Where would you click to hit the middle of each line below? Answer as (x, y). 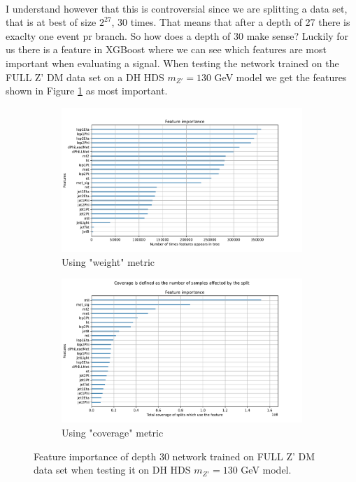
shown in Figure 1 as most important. (87, 91)
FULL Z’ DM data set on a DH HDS (85, 77)
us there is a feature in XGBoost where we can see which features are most (166, 49)
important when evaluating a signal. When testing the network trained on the (172, 63)
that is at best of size (51, 22)
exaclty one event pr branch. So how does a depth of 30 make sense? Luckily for (177, 35)
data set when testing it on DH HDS (112, 470)
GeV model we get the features (280, 77)
